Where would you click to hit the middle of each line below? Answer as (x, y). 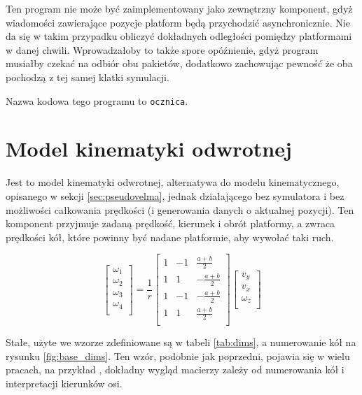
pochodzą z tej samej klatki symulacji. (88, 77)
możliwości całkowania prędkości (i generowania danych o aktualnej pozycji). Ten (180, 209)
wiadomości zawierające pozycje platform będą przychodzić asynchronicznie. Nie (178, 22)
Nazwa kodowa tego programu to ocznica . (97, 100)
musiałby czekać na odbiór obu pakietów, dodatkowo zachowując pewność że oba (179, 63)
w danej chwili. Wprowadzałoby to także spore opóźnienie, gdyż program (162, 49)
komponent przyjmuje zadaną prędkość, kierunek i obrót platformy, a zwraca (170, 223)
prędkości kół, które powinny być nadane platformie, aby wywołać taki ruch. (170, 237)
